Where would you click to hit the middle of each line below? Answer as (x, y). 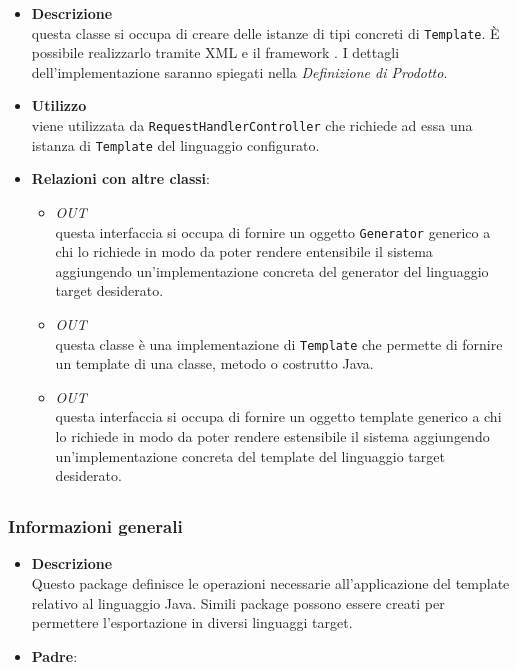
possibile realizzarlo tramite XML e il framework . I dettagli (215, 52)
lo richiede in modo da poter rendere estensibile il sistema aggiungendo (272, 436)
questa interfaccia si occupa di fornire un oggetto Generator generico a (273, 231)
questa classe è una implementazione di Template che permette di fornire (279, 343)
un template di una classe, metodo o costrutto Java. (214, 363)
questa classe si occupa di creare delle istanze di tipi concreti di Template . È (265, 32)
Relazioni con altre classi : (120, 178)
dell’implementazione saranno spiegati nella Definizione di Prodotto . (239, 71)
